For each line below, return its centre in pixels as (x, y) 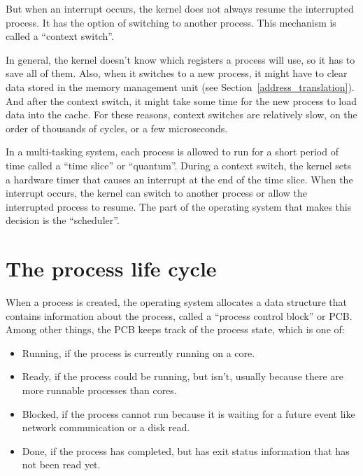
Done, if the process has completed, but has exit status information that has (186, 450)
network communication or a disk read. (106, 427)
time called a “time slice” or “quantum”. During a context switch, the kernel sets (179, 165)
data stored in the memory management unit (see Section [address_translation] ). (180, 86)
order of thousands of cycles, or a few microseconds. (117, 128)
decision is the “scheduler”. (63, 220)
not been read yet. (61, 464)
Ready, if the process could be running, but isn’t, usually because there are (183, 376)
